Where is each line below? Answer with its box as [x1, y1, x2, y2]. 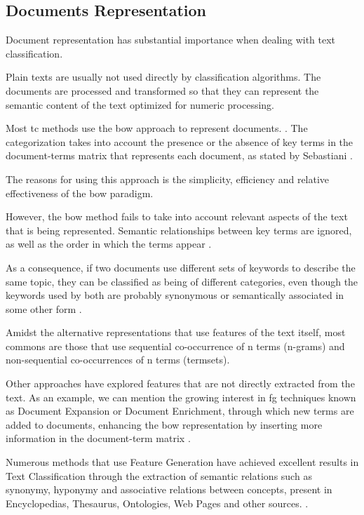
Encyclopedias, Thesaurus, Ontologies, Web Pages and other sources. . [6, 495, 309, 510]
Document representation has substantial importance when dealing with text [6, 32, 336, 47]
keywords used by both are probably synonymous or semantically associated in [6, 288, 344, 302]
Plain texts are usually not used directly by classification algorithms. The [6, 69, 321, 84]
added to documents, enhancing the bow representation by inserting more [6, 417, 323, 432]
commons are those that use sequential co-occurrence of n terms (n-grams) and [6, 338, 345, 353]
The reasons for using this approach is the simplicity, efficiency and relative [6, 171, 330, 186]
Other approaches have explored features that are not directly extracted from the [6, 376, 355, 391]
